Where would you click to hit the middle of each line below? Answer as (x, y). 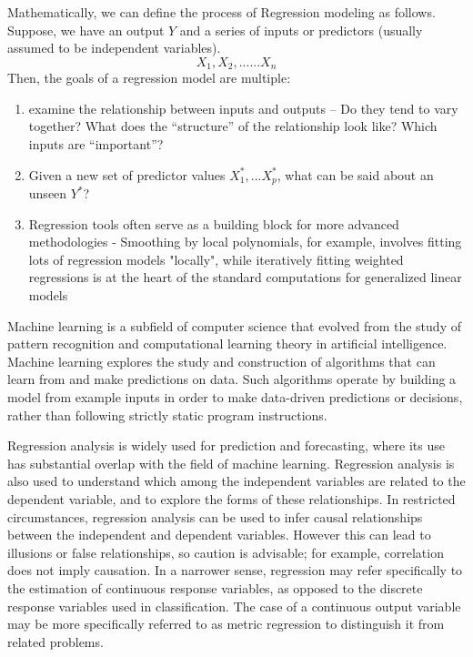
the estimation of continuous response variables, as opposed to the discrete (215, 587)
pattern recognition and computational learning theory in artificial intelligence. (227, 344)
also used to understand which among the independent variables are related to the (236, 481)
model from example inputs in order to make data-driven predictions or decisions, (235, 397)
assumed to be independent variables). (114, 48)
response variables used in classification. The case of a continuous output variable (234, 606)
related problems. (55, 641)
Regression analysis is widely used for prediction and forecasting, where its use (226, 445)
